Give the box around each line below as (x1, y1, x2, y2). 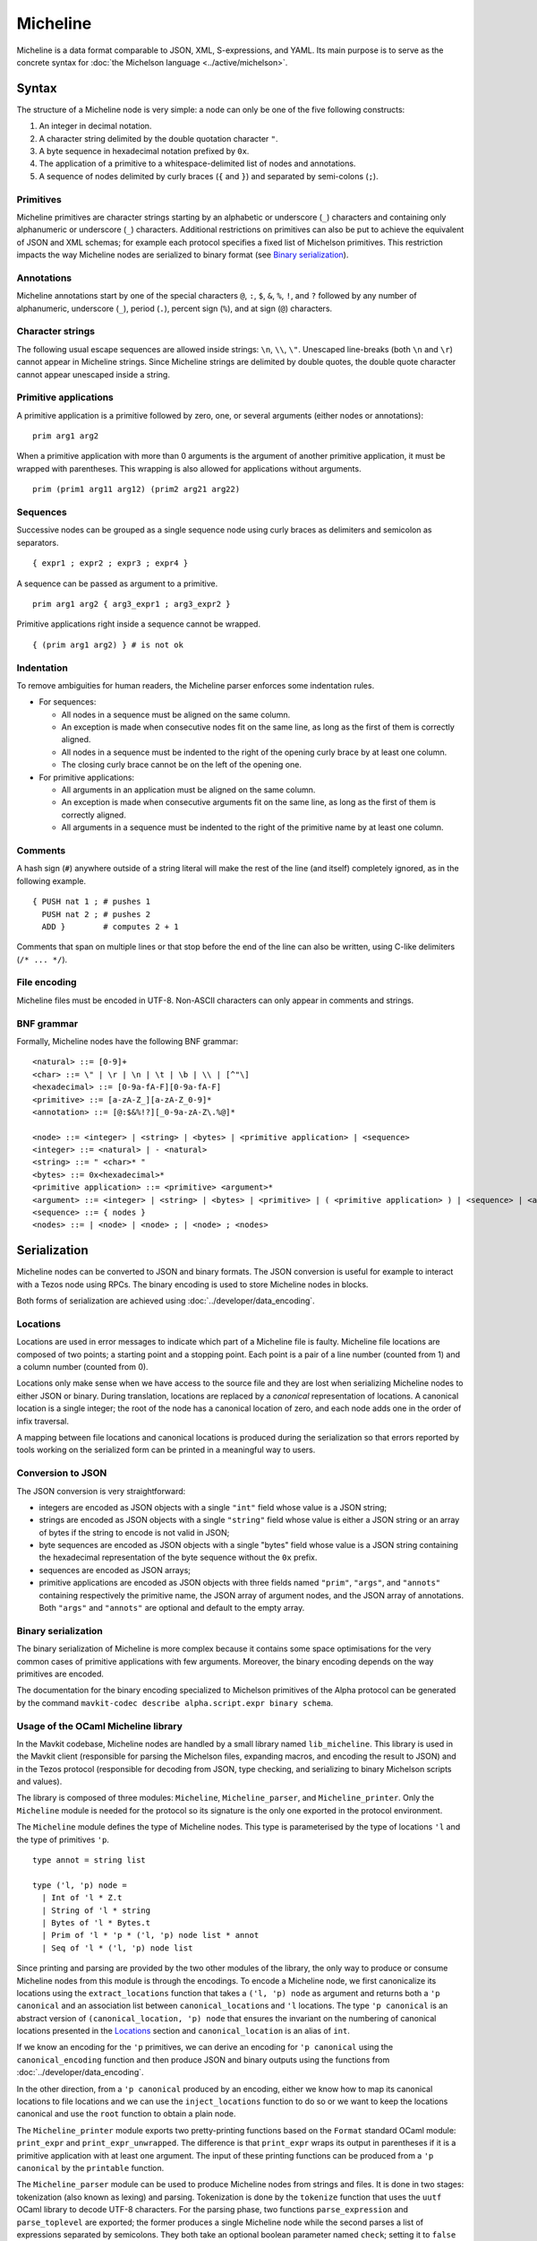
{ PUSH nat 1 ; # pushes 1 (32, 896, 151, 907)
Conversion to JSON (16, 1467, 107, 1479)
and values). (16, 1776, 63, 1787)
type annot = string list (32, 1856, 147, 1865)
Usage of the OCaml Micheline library (16, 1719, 183, 1732)
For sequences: (38, 697, 97, 707)
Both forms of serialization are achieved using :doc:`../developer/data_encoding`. (16, 1295, 315, 1306)
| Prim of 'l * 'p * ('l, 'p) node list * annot (41, 1930, 260, 1941)
